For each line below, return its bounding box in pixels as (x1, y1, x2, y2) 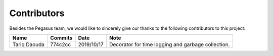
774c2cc (50, 41, 71, 48)
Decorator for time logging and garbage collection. (109, 41, 230, 48)
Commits (50, 34, 73, 41)
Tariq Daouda (12, 41, 45, 48)
